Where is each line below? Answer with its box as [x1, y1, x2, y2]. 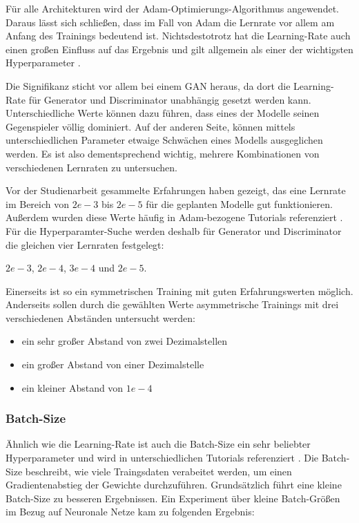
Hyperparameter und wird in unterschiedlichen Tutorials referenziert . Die [6, 450, 319, 465]
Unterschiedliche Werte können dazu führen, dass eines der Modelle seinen [6, 106, 320, 120]
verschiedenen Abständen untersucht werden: [6, 310, 195, 325]
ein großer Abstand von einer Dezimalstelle [21, 357, 204, 372]
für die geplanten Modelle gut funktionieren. [146, 196, 333, 211]
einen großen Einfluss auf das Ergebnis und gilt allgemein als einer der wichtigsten [6, 41, 353, 56]
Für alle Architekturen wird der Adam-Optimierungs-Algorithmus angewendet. [6, 1, 339, 15]
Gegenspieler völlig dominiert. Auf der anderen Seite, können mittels [6, 119, 295, 133]
